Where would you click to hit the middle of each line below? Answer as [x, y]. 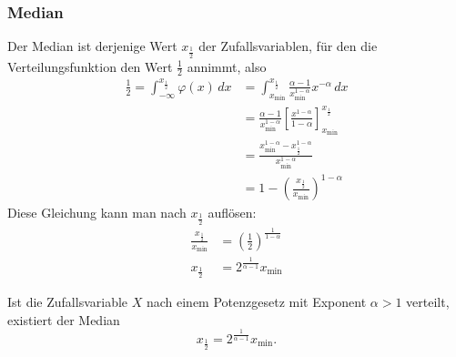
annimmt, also [227, 66]
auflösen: [232, 213]
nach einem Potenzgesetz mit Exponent [256, 302]
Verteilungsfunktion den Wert [90, 66]
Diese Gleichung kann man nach [97, 213]
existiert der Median [64, 319]
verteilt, [428, 302]
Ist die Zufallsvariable [68, 302]
